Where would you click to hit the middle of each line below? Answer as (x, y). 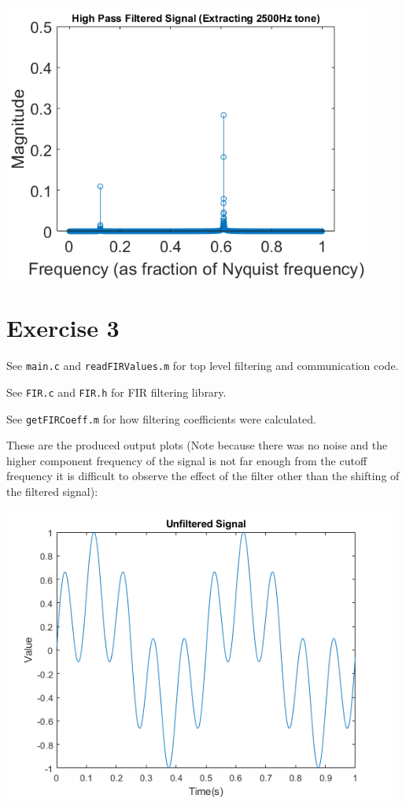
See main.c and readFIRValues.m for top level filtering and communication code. (203, 366)
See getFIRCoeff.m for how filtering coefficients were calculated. (161, 418)
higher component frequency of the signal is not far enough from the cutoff (187, 460)
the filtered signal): (52, 492)
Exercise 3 (63, 328)
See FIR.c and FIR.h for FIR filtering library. (116, 392)
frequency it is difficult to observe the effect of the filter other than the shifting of (203, 476)
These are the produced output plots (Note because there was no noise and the (197, 445)
